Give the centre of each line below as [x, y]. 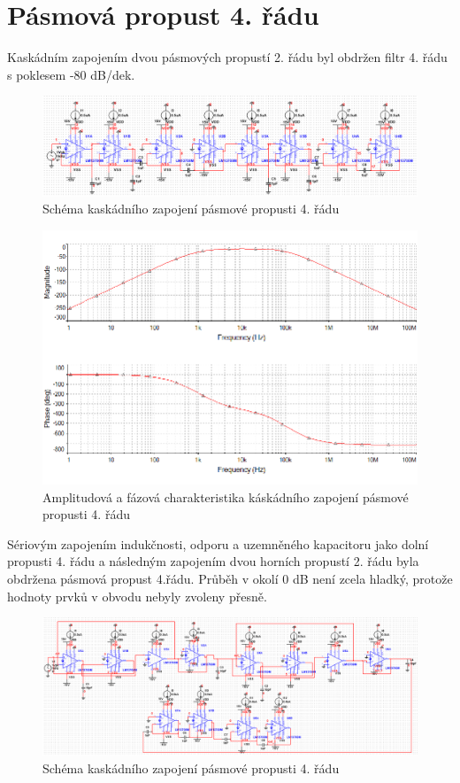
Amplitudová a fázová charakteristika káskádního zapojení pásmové [226, 496]
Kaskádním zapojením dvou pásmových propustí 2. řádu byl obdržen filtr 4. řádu [227, 57]
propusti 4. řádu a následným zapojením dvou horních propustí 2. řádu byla [213, 561]
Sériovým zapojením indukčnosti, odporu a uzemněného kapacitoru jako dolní [218, 543]
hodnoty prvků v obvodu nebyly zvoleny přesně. [137, 596]
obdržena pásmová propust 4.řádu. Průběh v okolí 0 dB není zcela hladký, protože [230, 579]
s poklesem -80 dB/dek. [71, 74]
